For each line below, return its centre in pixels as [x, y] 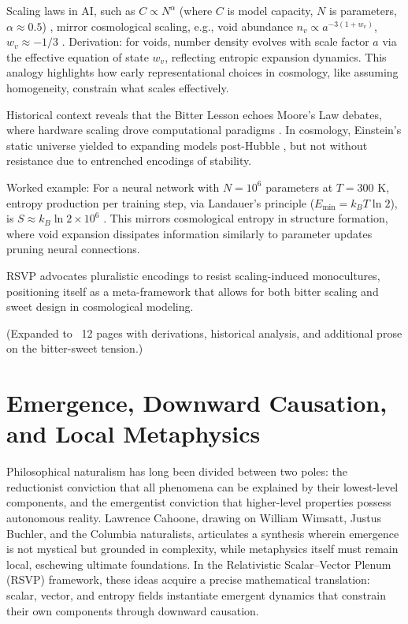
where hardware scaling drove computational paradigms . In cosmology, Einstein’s [204, 130]
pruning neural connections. [73, 249]
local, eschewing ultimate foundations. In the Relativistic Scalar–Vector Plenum [199, 564]
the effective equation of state [78, 56]
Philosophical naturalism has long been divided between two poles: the [177, 471]
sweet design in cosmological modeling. [100, 306]
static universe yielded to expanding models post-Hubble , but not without [187, 145]
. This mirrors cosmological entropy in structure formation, [246, 218]
